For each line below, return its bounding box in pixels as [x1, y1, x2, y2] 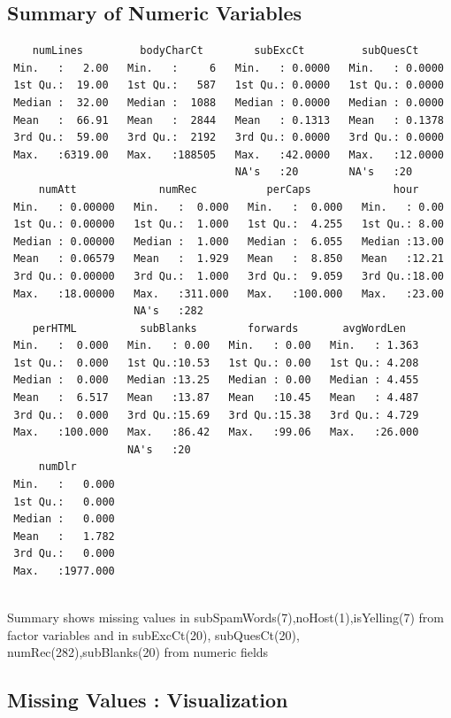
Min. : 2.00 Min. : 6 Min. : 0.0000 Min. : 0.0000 [13, 61, 444, 74]
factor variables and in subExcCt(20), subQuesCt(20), [7, 625, 300, 644]
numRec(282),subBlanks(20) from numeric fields [7, 643, 269, 661]
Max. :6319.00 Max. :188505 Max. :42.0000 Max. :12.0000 [13, 148, 444, 161]
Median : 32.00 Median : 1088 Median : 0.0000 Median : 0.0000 [13, 96, 444, 109]
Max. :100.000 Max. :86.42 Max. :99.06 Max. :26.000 [13, 426, 419, 439]
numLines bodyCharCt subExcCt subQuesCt [32, 44, 419, 58]
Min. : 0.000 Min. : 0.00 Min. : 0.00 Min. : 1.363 [13, 339, 419, 352]
